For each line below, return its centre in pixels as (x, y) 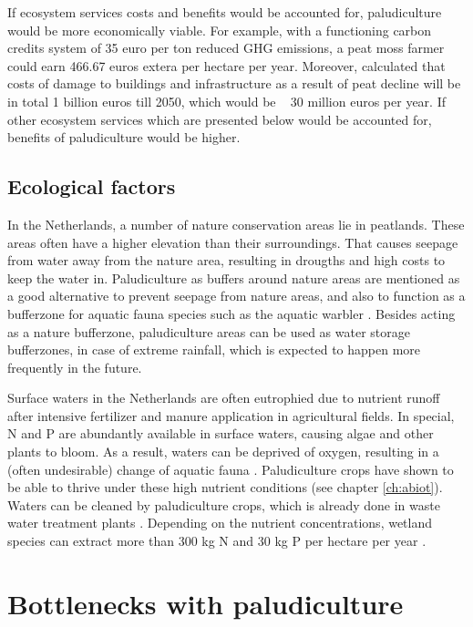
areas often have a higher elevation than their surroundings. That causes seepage (233, 242)
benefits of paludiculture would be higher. (124, 137)
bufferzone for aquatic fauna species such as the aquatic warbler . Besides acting (231, 313)
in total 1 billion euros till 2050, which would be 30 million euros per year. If (226, 101)
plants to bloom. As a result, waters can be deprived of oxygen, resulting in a (223, 452)
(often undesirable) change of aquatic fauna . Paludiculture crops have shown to (231, 469)
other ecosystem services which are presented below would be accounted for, (220, 119)
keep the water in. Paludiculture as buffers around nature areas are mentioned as (234, 278)
